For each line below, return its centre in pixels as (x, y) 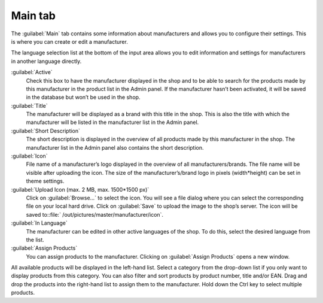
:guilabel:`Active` (32, 72)
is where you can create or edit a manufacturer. (69, 41)
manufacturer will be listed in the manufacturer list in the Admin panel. (112, 122)
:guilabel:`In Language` (39, 223)
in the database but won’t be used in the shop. (83, 97)
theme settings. (45, 181)
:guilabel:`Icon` (29, 156)
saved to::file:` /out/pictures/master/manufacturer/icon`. (95, 214)
